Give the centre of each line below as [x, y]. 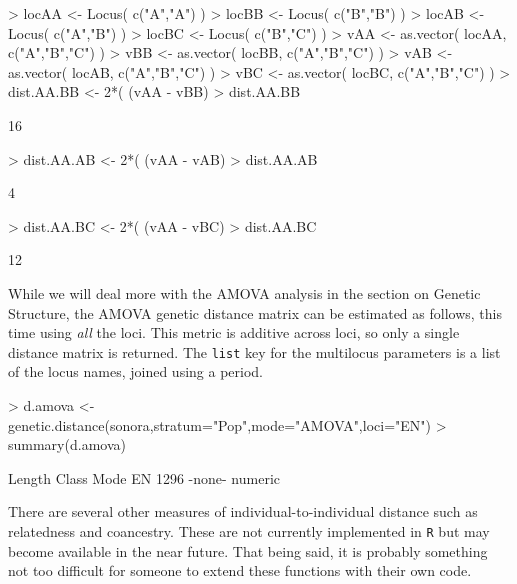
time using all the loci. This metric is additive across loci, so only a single [234, 332]
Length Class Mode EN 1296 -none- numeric [144, 477]
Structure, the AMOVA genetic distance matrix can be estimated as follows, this [255, 312]
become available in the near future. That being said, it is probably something [248, 550]
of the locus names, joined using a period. [136, 371]
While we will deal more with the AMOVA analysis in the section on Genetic [244, 292]
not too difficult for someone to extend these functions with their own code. [240, 570]
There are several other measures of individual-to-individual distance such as [243, 511]
